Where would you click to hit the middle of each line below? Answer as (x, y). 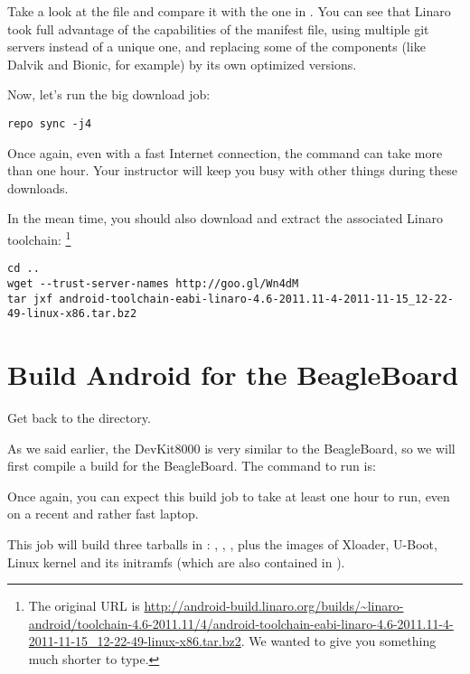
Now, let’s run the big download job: (109, 94)
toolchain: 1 (39, 238)
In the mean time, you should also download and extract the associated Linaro (226, 218)
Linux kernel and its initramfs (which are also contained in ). (176, 562)
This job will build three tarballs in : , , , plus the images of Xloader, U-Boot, (222, 543)
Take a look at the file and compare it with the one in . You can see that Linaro (229, 11)
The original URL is (84, 606)
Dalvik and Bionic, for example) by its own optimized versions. (182, 64)
